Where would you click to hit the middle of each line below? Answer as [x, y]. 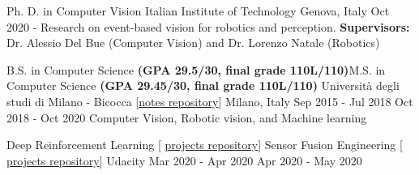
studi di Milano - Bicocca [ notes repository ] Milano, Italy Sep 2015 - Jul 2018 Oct [210, 101]
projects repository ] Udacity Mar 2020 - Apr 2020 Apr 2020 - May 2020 [184, 160]
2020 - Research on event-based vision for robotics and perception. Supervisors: [208, 26]
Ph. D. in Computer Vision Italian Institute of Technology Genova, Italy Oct [198, 11]
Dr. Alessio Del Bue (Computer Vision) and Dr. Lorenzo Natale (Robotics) [193, 43]
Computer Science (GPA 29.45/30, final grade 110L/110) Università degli [203, 85]
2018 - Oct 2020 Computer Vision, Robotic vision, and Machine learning [187, 117]
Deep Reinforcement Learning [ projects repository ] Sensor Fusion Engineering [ [205, 145]
